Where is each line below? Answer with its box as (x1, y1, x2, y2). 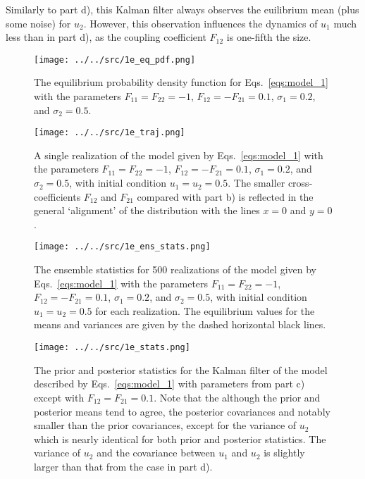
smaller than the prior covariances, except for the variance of (34, 418, 297, 433)
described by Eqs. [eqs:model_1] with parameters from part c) (34, 376, 305, 391)
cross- (287, 175, 313, 190)
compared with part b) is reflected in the (137, 189, 314, 204)
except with (34, 390, 85, 404)
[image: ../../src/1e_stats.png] (34, 342, 190, 353)
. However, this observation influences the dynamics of (83, 15, 318, 30)
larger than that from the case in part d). (34, 459, 213, 473)
